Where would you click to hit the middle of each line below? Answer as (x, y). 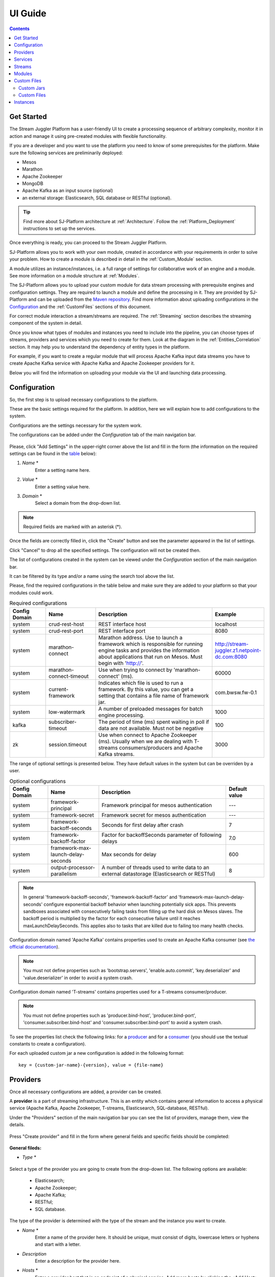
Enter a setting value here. (62, 487)
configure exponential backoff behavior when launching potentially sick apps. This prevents (140, 904)
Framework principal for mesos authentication (157, 805)
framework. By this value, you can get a (146, 689)
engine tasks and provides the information (149, 650)
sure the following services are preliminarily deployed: (66, 153)
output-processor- (73, 867)
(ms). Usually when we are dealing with (146, 741)
